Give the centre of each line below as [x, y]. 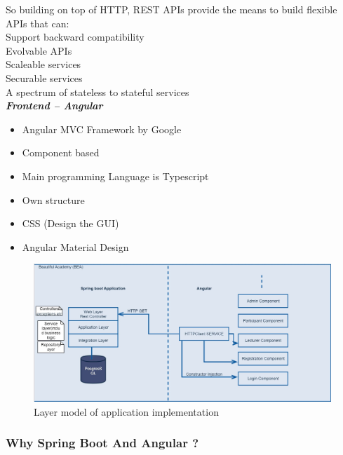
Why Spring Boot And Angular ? [102, 443]
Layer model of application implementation [126, 411]
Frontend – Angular [54, 106]
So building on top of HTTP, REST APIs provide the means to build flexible [171, 9]
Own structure [53, 199]
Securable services [44, 77]
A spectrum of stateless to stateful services [97, 91]
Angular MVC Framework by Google [102, 129]
